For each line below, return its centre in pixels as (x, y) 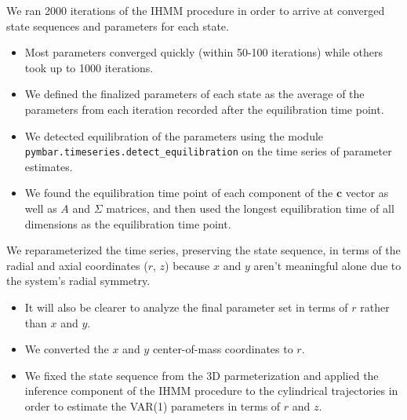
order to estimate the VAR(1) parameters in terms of (153, 405)
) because (187, 265)
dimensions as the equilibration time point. (128, 223)
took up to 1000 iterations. (89, 67)
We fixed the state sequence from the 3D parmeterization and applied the (202, 375)
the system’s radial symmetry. (78, 281)
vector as (367, 193)
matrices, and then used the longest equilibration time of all (250, 208)
